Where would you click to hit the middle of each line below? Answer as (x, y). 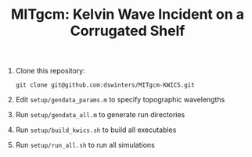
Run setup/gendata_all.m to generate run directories (100, 115)
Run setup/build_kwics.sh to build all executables (96, 130)
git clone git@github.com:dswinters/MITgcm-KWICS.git (105, 85)
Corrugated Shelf (128, 31)
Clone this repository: (50, 71)
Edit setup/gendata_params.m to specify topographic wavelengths (120, 100)
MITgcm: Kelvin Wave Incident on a (128, 14)
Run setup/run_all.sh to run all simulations (85, 145)
